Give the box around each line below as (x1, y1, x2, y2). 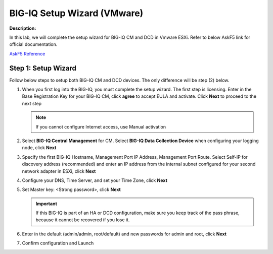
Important (35, 201, 58, 207)
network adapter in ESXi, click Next (22, 168, 96, 174)
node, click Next (22, 145, 57, 151)
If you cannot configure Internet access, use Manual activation (35, 123, 166, 130)
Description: (9, 25, 36, 31)
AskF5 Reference (9, 50, 45, 56)
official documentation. (9, 41, 58, 47)
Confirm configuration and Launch (22, 240, 94, 246)
